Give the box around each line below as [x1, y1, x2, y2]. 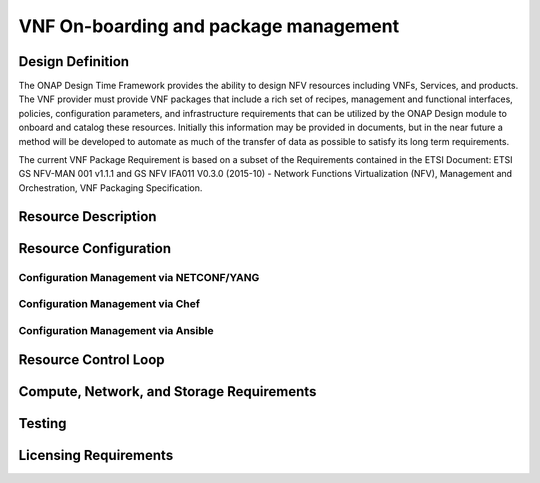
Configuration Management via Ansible [18, 323, 214, 337]
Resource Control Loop [18, 351, 165, 369]
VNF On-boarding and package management [18, 15, 400, 37]
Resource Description [18, 208, 157, 225]
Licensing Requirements [18, 447, 174, 464]
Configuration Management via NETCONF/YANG [18, 270, 260, 284]
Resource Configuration [18, 240, 172, 257]
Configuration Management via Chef [18, 297, 200, 311]
